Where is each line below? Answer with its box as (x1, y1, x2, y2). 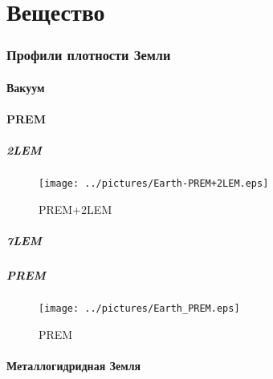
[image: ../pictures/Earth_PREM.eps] (39, 302, 240, 314)
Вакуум (6, 79, 45, 95)
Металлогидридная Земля (6, 357, 141, 373)
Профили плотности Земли (6, 45, 171, 65)
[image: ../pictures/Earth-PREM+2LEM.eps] (39, 178, 269, 190)
